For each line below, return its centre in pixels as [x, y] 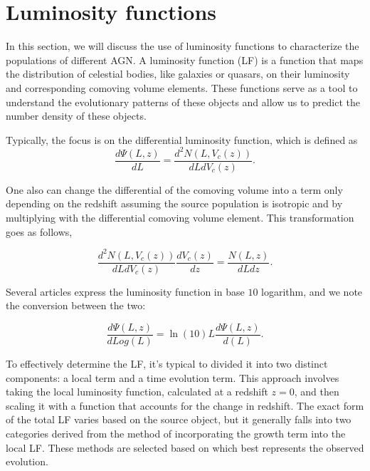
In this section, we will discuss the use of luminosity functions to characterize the [183, 46]
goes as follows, [39, 231]
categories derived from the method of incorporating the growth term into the [176, 433]
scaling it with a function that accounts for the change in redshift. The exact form [185, 405]
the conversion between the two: [76, 305]
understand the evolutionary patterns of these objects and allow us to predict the [183, 102]
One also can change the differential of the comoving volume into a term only [174, 189]
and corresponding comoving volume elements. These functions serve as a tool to [182, 87]
